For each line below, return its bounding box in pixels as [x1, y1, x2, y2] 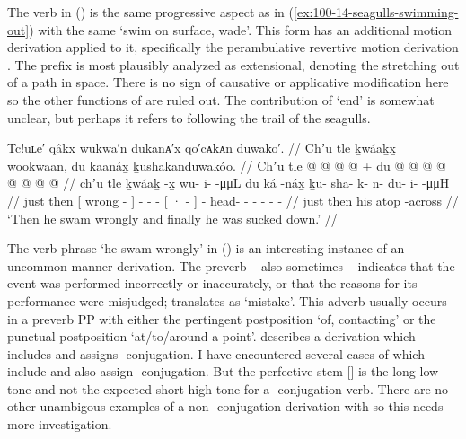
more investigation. [7, 415, 112, 434]
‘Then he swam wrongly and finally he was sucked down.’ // [7, 208, 338, 227]
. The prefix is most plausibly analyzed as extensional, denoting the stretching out [7, 55, 460, 74]
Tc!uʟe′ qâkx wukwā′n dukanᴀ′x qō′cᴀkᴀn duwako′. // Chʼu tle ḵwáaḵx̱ [7, 138, 396, 157]
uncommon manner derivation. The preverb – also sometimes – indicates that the [7, 256, 455, 275]
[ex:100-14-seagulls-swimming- [294, 3, 459, 21]
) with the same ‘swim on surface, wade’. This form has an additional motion [29, 20, 453, 39]
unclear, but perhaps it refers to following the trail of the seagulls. [7, 108, 371, 127]
